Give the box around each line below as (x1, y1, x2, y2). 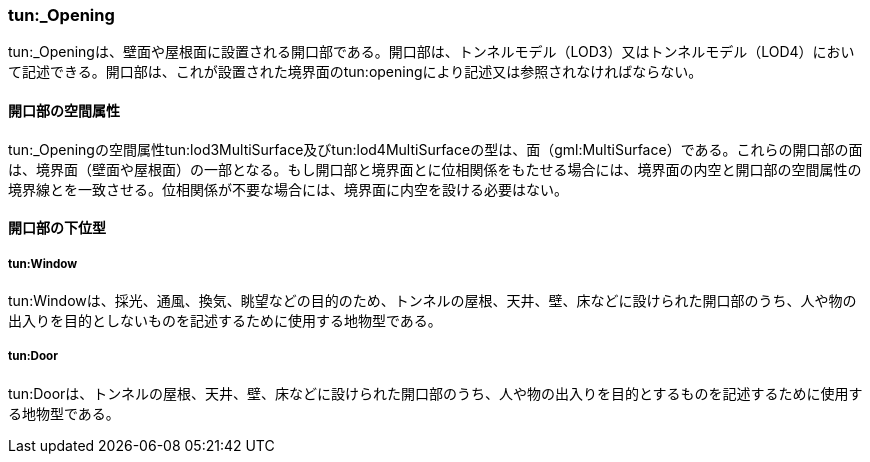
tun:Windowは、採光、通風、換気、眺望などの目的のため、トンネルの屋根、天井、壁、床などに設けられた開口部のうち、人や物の (8, 291, 857, 309)
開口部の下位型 (8, 219, 106, 237)
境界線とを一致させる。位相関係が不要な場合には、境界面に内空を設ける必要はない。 (8, 180, 568, 198)
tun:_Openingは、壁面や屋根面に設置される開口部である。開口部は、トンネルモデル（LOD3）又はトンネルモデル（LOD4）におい (8, 43, 855, 61)
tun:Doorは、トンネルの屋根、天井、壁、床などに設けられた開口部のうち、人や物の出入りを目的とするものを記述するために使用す (8, 384, 863, 402)
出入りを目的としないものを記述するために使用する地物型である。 (8, 311, 442, 329)
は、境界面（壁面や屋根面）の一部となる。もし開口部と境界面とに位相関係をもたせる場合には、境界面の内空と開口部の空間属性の (8, 160, 862, 178)
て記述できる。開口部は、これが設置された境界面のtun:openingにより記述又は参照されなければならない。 (8, 63, 703, 81)
